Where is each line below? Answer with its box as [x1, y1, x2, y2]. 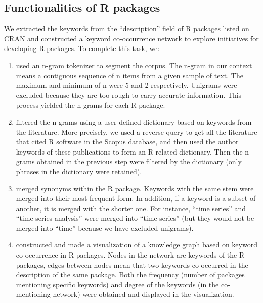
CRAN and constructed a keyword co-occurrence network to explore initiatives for [4, 33, 259, 43]
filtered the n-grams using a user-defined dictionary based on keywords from [16, 116, 252, 127]
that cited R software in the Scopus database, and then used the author [16, 136, 239, 147]
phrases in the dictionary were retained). [16, 166, 142, 176]
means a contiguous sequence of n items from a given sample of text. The [16, 70, 243, 80]
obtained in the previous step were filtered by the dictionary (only [37, 156, 242, 167]
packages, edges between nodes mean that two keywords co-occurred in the [16, 259, 248, 270]
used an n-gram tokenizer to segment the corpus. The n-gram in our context [16, 60, 252, 70]
